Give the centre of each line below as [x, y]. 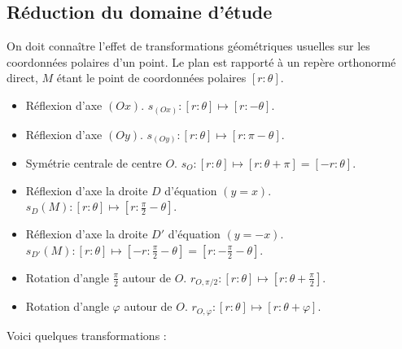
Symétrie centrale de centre [94, 163]
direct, [22, 78]
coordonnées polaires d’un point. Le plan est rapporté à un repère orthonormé [201, 61]
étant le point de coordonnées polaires [151, 78]
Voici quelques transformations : [87, 335]
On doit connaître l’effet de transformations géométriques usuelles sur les [188, 46]
